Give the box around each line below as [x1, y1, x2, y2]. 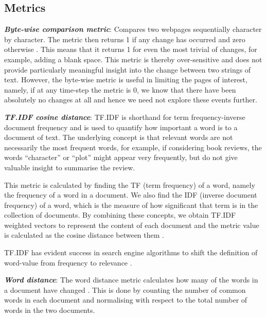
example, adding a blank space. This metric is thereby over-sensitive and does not [4, 54, 262, 64]
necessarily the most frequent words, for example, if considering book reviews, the [4, 142, 262, 152]
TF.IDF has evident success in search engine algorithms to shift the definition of [4, 247, 258, 258]
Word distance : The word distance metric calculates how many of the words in [4, 274, 258, 285]
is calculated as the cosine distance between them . [4, 230, 164, 240]
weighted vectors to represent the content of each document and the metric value [4, 219, 259, 230]
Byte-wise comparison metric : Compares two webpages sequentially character [4, 24, 262, 34]
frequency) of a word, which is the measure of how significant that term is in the [4, 199, 258, 210]
